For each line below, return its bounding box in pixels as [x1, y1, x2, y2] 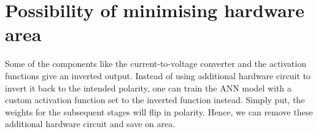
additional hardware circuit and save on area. [5, 117, 176, 130]
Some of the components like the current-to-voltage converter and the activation [5, 57, 306, 70]
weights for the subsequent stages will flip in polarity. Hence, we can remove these [5, 105, 313, 118]
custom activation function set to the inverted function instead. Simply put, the [5, 93, 305, 106]
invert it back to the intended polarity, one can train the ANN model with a [5, 81, 292, 94]
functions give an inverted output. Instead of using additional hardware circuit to [5, 69, 311, 82]
